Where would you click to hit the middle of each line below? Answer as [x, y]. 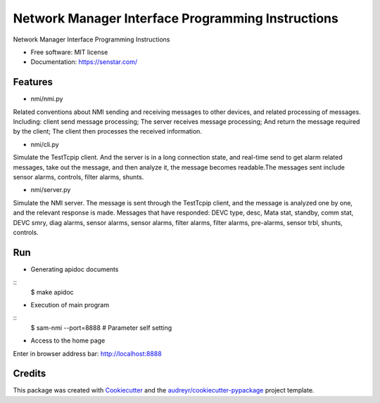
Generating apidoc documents [75, 269]
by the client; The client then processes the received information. [107, 132]
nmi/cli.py [45, 144]
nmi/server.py [51, 190]
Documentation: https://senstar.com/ [84, 62]
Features [33, 82]
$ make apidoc [52, 292]
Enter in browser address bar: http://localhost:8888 [87, 353]
